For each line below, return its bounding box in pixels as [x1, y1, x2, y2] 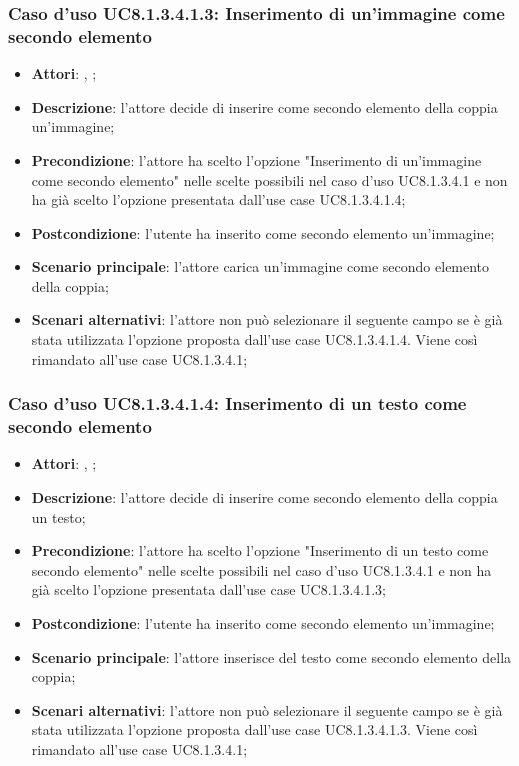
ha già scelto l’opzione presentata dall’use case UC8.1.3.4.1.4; [31, 189, 406, 210]
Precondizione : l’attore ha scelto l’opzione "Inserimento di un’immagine [31, 149, 482, 170]
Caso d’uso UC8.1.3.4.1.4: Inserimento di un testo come [8, 391, 467, 416]
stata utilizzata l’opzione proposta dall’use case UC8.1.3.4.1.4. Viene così [31, 329, 478, 350]
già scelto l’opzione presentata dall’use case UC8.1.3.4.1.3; [31, 579, 387, 600]
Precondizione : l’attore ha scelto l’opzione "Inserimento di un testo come [31, 540, 489, 561]
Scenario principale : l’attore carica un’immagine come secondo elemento [31, 256, 490, 277]
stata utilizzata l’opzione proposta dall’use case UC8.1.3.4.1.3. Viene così [31, 719, 478, 740]
